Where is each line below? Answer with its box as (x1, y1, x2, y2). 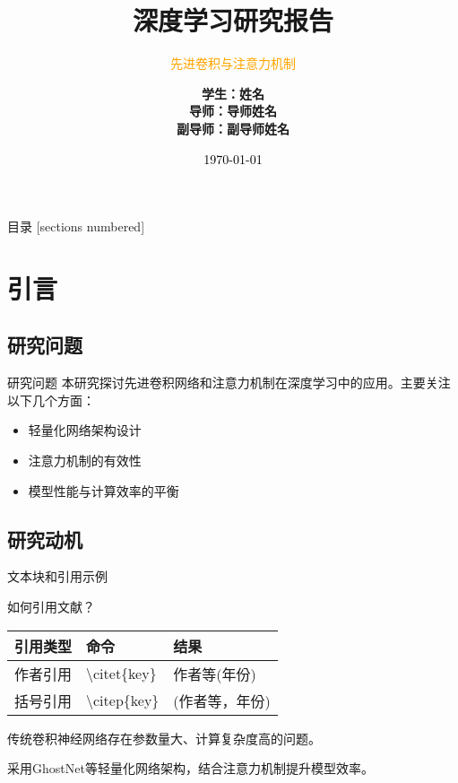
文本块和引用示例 (7, 567, 108, 586)
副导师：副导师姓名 (177, 118, 289, 137)
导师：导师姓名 (189, 101, 277, 120)
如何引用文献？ (7, 597, 95, 616)
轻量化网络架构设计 (28, 421, 142, 439)
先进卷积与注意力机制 (170, 54, 296, 73)
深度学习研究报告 (132, 2, 333, 39)
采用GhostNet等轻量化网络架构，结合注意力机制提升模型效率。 (7, 759, 374, 778)
